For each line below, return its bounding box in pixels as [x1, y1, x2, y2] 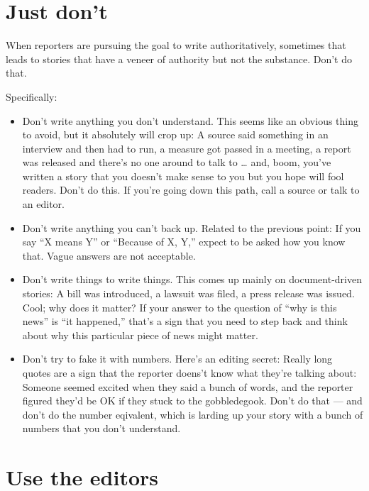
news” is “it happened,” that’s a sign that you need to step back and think [22, 314, 348, 329]
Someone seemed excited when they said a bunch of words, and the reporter [22, 379, 353, 394]
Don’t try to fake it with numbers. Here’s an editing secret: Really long [22, 351, 333, 366]
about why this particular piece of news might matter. [22, 327, 258, 342]
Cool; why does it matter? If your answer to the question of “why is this [22, 299, 337, 314]
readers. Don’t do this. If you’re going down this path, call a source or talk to [22, 182, 360, 197]
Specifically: [6, 89, 57, 104]
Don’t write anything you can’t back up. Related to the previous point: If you [22, 220, 361, 235]
